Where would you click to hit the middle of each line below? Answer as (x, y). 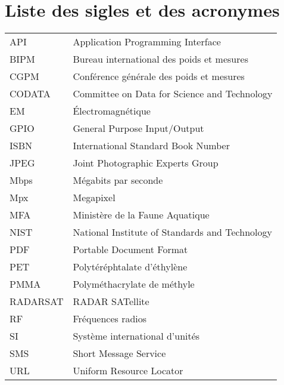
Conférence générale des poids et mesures (159, 76)
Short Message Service (119, 353)
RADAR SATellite (111, 301)
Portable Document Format (130, 250)
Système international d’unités (136, 336)
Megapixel (94, 198)
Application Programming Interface (147, 42)
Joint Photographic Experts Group (146, 163)
